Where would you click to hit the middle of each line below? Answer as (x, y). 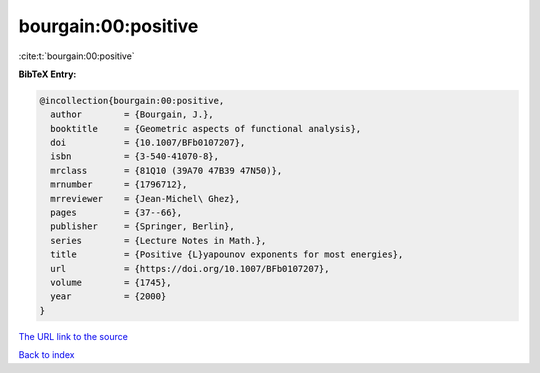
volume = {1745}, (111, 282)
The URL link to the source (73, 336)
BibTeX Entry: (47, 74)
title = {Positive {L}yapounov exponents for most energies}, (227, 254)
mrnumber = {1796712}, (119, 184)
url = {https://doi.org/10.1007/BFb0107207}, (190, 268)
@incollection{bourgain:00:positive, (132, 100)
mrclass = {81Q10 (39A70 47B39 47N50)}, (166, 170)
